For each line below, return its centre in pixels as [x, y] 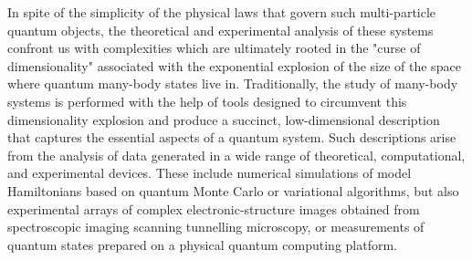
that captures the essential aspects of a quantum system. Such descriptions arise [232, 137]
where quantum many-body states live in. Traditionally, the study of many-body [233, 83]
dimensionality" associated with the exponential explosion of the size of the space [234, 65]
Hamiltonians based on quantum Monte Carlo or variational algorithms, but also [233, 190]
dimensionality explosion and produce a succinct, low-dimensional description [224, 119]
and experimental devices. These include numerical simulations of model [210, 173]
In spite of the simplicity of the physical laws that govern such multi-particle [222, 12]
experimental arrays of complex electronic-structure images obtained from [214, 208]
